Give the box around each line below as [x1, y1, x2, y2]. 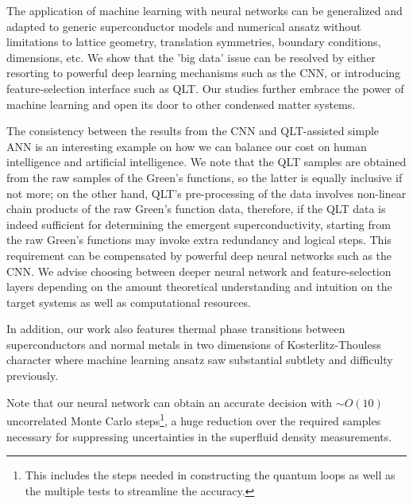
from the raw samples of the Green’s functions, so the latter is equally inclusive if [6, 169, 403, 185]
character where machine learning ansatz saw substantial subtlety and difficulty [6, 351, 393, 368]
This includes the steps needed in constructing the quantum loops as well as [25, 467, 396, 483]
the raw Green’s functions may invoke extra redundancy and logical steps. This [6, 231, 392, 248]
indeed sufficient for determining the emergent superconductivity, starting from [6, 215, 391, 232]
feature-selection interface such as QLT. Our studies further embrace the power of [6, 79, 404, 96]
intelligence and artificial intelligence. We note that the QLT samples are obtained [6, 153, 407, 170]
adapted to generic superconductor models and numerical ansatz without [6, 17, 361, 34]
